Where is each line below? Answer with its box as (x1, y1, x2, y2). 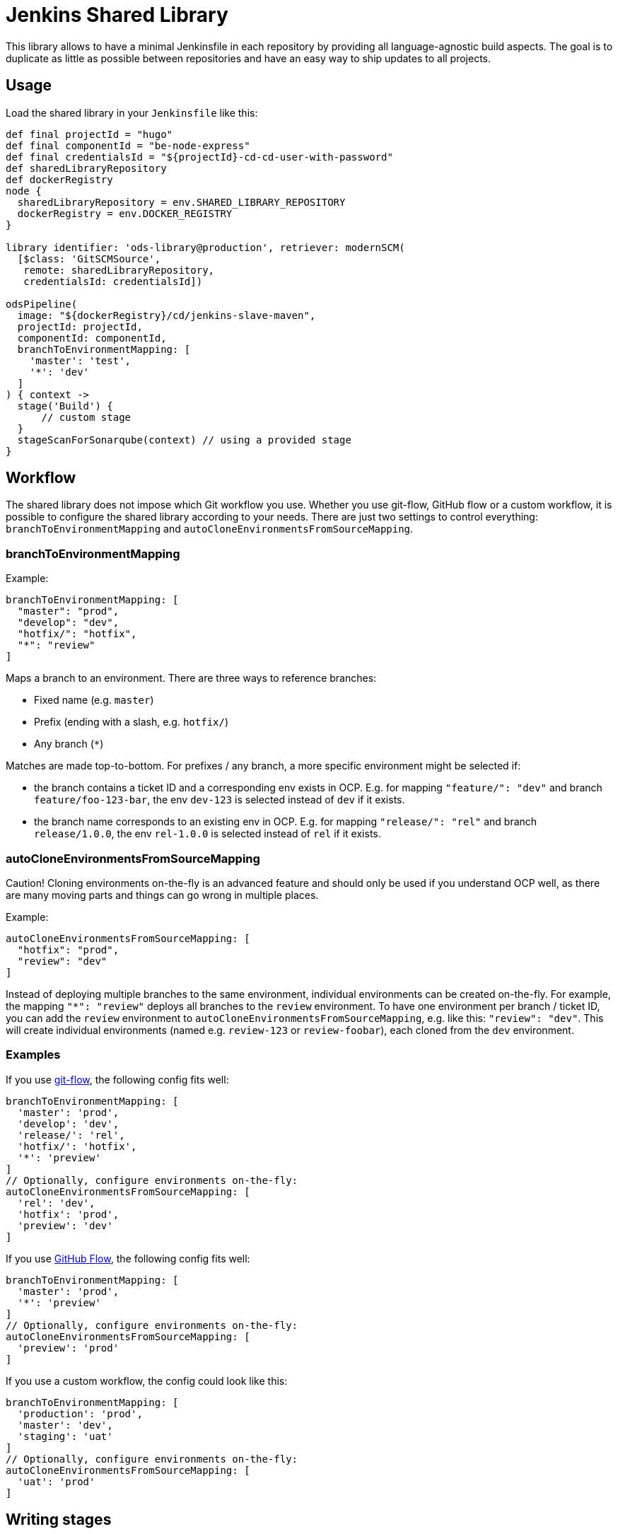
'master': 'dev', (17, 1419, 113, 1431)
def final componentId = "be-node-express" (6, 139, 250, 151)
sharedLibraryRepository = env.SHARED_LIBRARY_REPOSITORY (17, 196, 346, 208)
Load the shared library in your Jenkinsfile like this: (6, 106, 258, 119)
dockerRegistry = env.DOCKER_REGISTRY (17, 207, 233, 219)
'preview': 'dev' (17, 1219, 113, 1231)
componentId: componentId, (17, 332, 167, 344)
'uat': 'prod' (17, 1475, 95, 1487)
